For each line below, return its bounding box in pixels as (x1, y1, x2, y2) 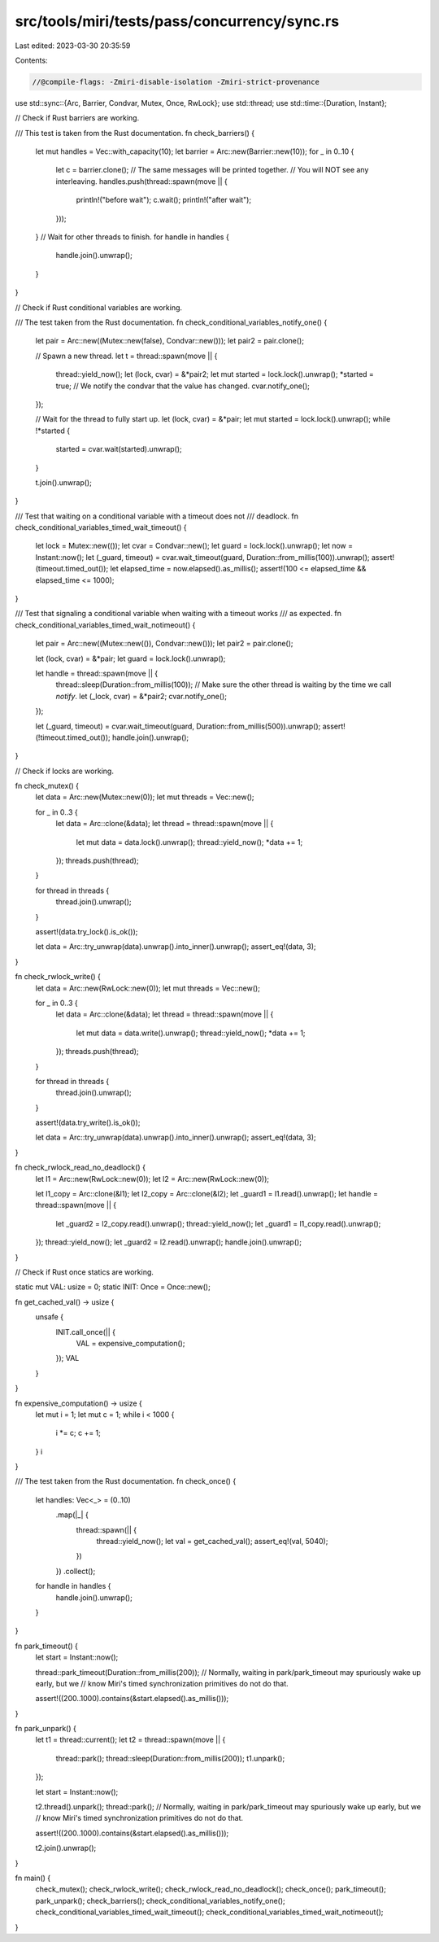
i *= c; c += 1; (55, 1428, 102, 1438)
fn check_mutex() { (15, 781, 79, 791)
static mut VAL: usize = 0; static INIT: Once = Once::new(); (15, 1282, 211, 1292)
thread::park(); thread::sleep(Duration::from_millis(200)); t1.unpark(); (55, 1753, 285, 1763)
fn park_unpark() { (15, 1724, 76, 1734)
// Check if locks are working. (15, 766, 114, 776)
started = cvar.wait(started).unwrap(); (55, 444, 182, 454)
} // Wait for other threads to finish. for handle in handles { (35, 232, 229, 242)
